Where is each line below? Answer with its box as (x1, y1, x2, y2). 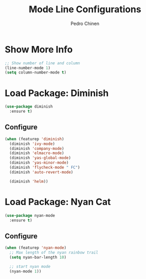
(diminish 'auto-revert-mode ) (9, 169, 73, 174)
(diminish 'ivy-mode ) (9, 141, 55, 146)
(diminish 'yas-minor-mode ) (9, 160, 69, 165)
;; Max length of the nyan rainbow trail (9, 250, 99, 256)
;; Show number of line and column (5, 60, 80, 66)
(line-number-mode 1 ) (5, 65, 51, 70)
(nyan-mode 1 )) (9, 269, 42, 274)
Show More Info (5, 43, 73, 55)
